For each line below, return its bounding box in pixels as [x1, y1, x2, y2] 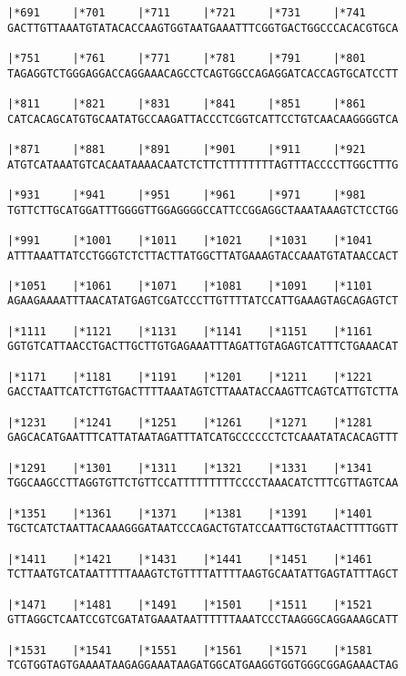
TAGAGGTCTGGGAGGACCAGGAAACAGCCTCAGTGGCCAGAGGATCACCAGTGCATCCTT [7, 67, 399, 80]
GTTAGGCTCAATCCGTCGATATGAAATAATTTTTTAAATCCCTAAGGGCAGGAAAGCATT [7, 613, 399, 627]
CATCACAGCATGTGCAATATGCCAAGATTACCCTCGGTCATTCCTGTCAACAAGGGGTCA [7, 112, 399, 126]
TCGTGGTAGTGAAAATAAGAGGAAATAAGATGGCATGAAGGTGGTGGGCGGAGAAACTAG [7, 659, 399, 672]
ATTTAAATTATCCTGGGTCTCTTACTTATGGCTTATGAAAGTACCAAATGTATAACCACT [7, 249, 399, 262]
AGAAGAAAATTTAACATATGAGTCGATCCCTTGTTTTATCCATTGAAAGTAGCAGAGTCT [7, 294, 399, 308]
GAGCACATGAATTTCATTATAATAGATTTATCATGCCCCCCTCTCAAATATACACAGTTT [7, 431, 399, 445]
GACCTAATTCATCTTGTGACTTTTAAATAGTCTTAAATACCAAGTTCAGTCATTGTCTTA [7, 385, 399, 399]
